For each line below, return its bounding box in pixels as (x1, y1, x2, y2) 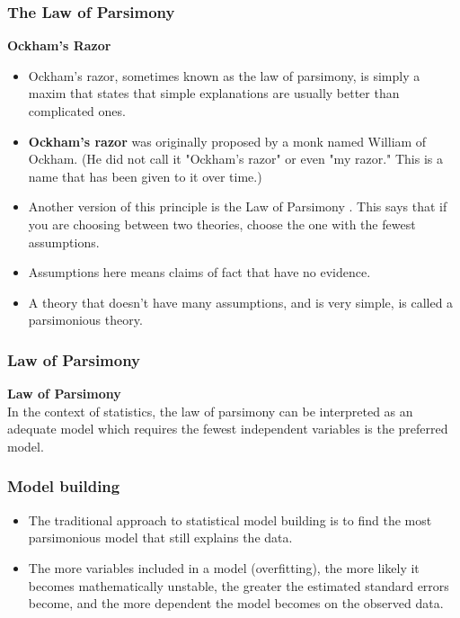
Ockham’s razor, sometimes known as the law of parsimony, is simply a (28, 66, 420, 85)
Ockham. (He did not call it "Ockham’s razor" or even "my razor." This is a (28, 149, 443, 168)
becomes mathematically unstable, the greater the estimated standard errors (28, 576, 449, 595)
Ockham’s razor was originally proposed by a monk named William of (28, 131, 427, 150)
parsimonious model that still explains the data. (28, 528, 293, 547)
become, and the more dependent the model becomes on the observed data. (28, 594, 444, 613)
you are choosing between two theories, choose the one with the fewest (28, 214, 416, 233)
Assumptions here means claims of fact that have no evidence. (28, 263, 371, 282)
